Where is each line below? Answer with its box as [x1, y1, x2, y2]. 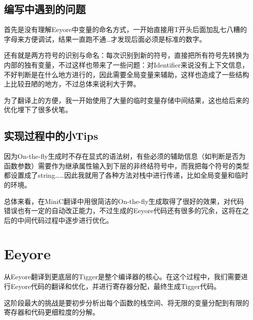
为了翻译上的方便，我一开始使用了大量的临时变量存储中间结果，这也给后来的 [4, 95, 249, 105]
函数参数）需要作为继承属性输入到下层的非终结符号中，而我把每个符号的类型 [4, 160, 249, 170]
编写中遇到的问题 [4, 1, 86, 17]
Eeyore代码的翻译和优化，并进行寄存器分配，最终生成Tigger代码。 [10, 281, 221, 291]
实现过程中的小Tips [4, 128, 98, 143]
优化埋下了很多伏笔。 [4, 104, 72, 115]
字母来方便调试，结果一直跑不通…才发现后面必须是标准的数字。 [4, 34, 206, 44]
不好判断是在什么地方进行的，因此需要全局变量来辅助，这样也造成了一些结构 [4, 69, 249, 79]
